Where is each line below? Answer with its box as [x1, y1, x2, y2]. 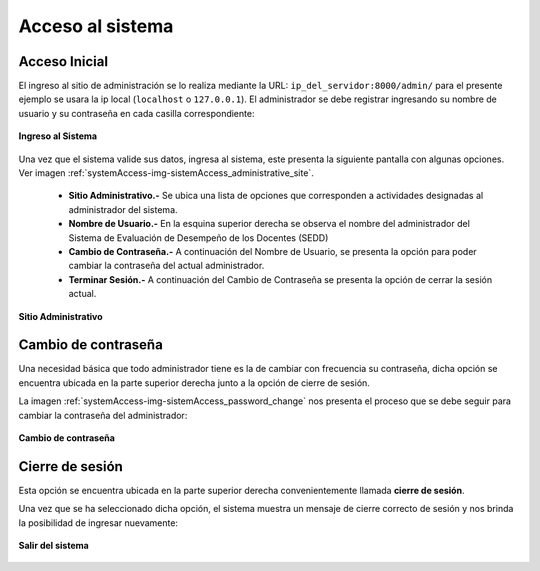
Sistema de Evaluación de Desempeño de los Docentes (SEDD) [68, 231, 329, 244]
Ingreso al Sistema [18, 130, 98, 142]
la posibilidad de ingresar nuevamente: [18, 516, 179, 529]
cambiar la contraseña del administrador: [18, 409, 188, 421]
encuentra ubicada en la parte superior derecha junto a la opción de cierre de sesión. [18, 376, 370, 389]
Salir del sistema [18, 540, 89, 552]
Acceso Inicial [18, 53, 109, 70]
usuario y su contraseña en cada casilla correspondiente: [18, 107, 255, 119]
